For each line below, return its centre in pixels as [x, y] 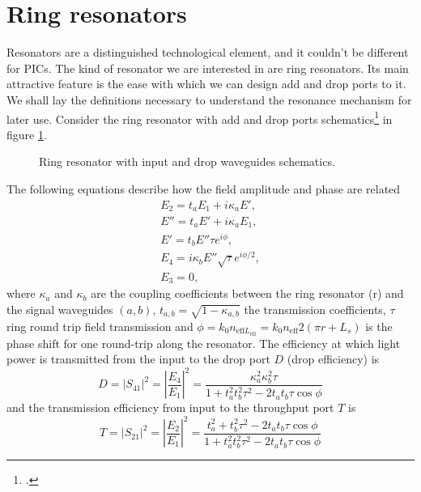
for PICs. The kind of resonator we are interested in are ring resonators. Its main [208, 68]
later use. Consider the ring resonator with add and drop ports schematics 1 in [200, 117]
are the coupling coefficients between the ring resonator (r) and [247, 293]
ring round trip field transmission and [100, 326]
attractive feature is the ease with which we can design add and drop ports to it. [206, 84]
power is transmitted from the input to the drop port [138, 359]
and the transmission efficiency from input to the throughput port [170, 407]
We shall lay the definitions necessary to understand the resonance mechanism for [209, 99]
